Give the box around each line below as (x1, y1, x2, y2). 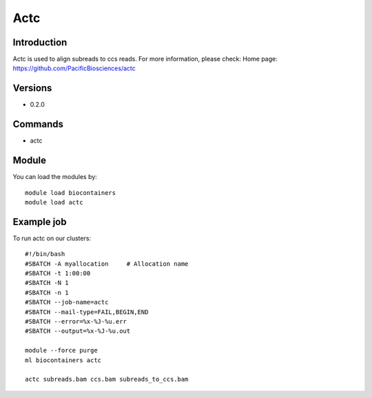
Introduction (12, 36, 68, 48)
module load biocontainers (25, 189, 116, 196)
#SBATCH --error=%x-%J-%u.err (25, 317, 127, 325)
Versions (12, 83, 52, 94)
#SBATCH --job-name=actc (25, 298, 109, 306)
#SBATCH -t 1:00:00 (25, 269, 91, 277)
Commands (12, 118, 64, 130)
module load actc (25, 198, 83, 206)
